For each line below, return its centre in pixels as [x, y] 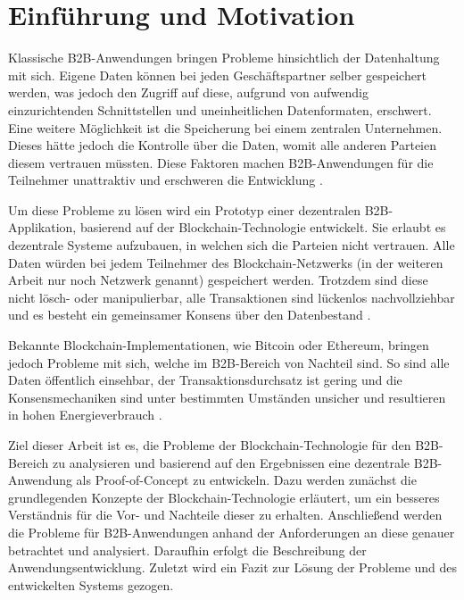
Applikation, [42, 227]
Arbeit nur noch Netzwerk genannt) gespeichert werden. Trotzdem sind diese [218, 280]
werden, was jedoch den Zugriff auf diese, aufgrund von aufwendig [188, 92]
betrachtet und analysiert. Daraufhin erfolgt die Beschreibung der [187, 550]
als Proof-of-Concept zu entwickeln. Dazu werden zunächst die [246, 480]
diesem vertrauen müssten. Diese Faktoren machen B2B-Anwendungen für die [221, 162]
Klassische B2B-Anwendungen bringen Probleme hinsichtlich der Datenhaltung [224, 58]
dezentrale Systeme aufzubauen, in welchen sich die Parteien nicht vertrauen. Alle [232, 245]
